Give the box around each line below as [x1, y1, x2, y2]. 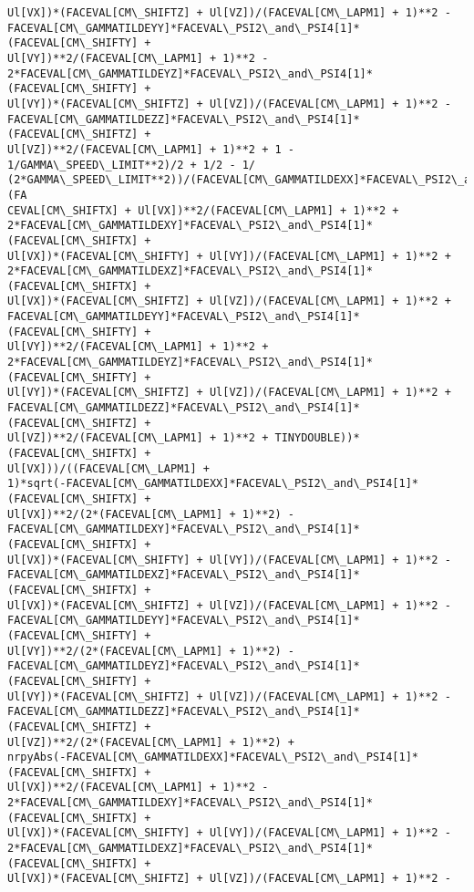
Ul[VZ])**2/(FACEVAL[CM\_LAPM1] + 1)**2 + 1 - [7, 142, 294, 156]
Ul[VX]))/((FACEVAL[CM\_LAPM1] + [7, 462, 210, 475]
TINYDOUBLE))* [274, 431, 360, 445]
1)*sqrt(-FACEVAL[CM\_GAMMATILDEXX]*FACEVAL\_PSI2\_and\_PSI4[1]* [7, 477, 419, 491]
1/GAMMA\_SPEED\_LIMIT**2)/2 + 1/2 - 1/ [7, 158, 256, 171]
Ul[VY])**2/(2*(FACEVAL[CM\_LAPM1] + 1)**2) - [7, 644, 294, 658]
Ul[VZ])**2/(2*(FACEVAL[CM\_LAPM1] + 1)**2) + [7, 735, 294, 749]
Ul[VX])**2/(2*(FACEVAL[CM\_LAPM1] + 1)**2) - [7, 507, 294, 521]
